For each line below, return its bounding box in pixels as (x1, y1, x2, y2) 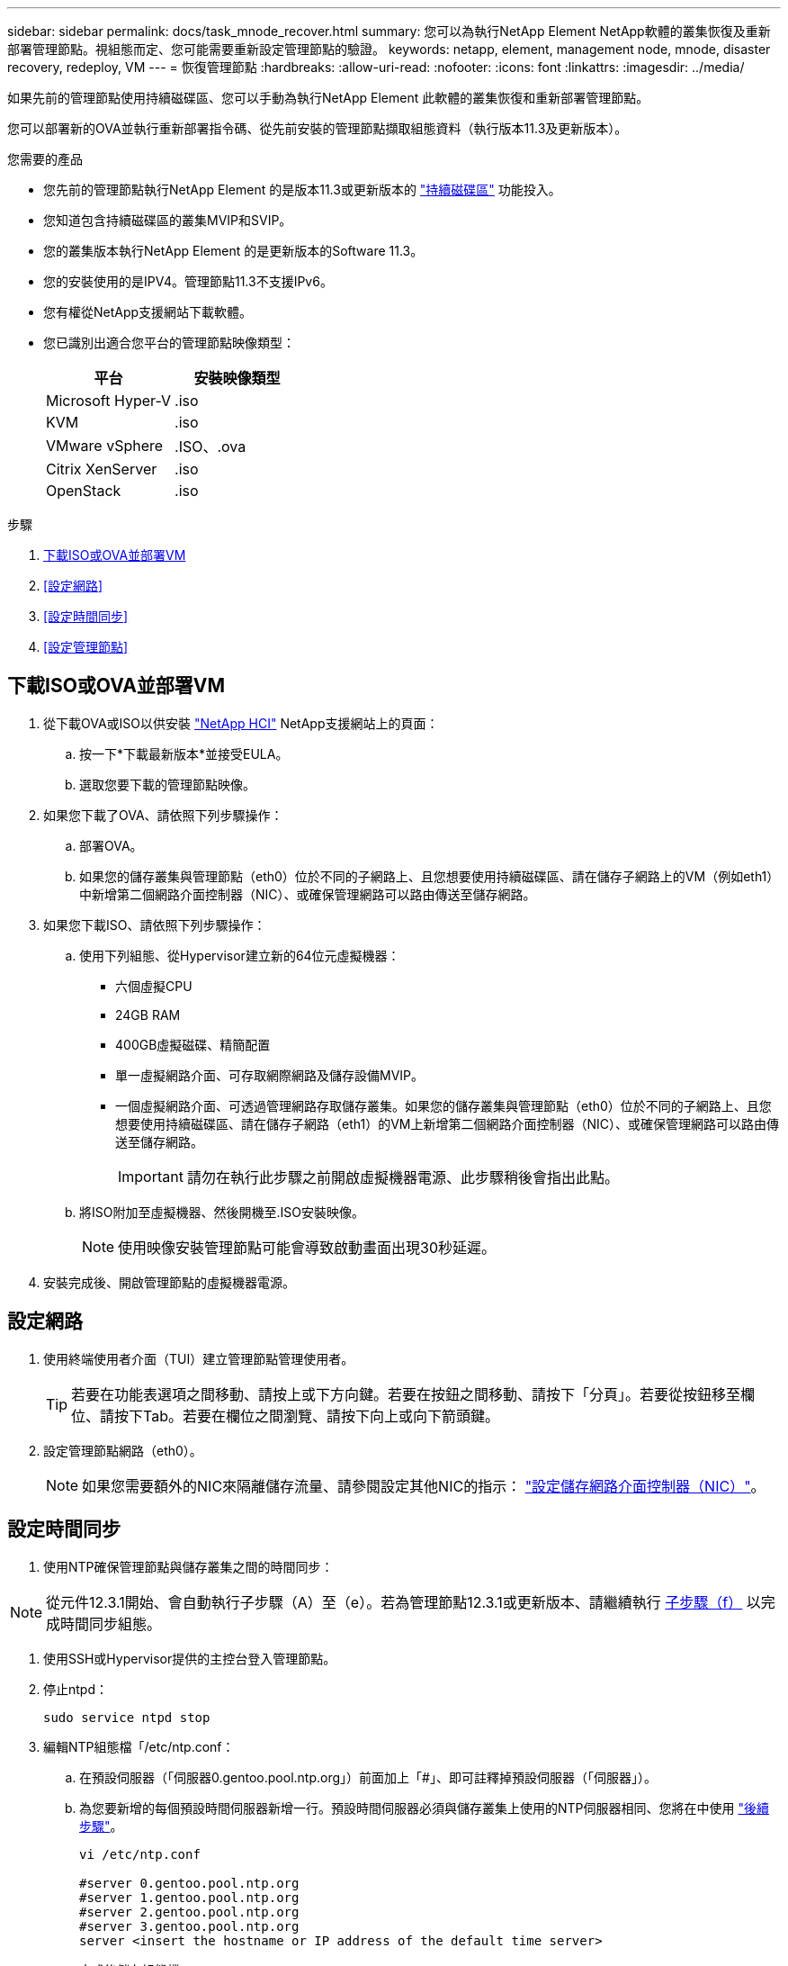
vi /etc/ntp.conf (79, 1846, 201, 1862)
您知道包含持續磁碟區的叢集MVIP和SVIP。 (43, 212, 292, 228)
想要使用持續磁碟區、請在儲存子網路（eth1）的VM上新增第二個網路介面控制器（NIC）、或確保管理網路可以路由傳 (115, 1115, 779, 1132)
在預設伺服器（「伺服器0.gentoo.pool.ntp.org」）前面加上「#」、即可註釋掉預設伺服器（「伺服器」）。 (79, 1769, 657, 1785)
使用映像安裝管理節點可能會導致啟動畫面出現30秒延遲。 (118, 1238, 497, 1257)
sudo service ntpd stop (43, 1709, 210, 1725)
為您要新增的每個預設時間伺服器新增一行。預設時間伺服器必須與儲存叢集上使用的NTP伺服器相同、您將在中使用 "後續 (79, 1799, 769, 1816)
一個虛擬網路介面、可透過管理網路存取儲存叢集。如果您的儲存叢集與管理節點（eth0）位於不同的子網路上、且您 (115, 1097, 772, 1114)
